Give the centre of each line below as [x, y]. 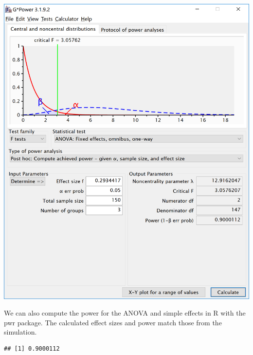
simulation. [20, 332]
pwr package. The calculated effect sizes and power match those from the [113, 322]
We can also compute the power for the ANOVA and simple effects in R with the [125, 313]
